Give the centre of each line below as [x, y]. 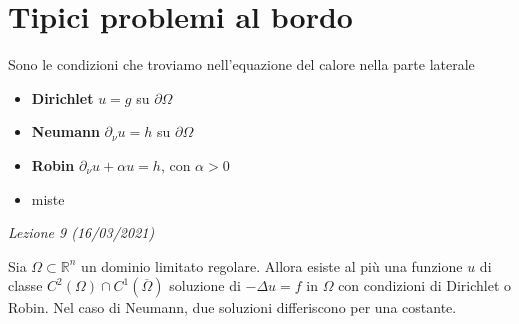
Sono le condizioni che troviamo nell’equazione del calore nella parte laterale [241, 64]
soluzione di [205, 285]
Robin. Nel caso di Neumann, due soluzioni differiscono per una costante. [232, 307]
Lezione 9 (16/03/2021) [81, 232]
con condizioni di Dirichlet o [425, 285]
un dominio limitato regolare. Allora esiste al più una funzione [272, 265]
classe [25, 285]
